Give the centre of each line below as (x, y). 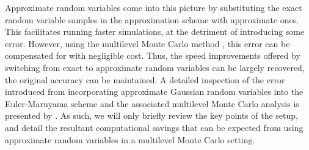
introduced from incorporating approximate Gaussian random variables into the (154, 92)
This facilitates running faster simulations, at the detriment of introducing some (155, 32)
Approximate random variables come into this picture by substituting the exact (154, 7)
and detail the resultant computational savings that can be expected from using (154, 127)
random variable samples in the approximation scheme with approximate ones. (152, 19)
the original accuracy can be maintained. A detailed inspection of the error (145, 79)
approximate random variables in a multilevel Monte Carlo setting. (130, 139)
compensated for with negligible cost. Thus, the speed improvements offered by (153, 55)
